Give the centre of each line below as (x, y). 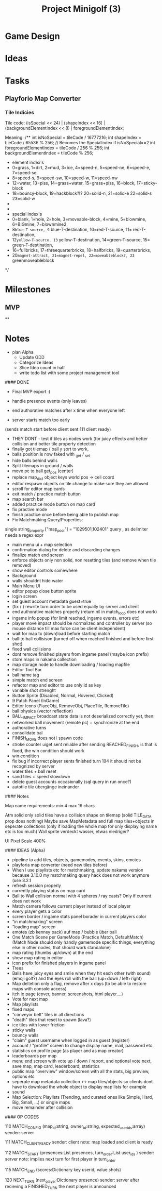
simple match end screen (37, 680)
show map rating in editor (37, 958)
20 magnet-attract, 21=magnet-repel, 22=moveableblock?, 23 (73, 255)
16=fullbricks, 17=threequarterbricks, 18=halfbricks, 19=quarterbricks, (81, 250)
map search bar (28, 499)
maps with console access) (39, 989)
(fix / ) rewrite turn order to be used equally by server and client (75, 607)
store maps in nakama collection (44, 660)
